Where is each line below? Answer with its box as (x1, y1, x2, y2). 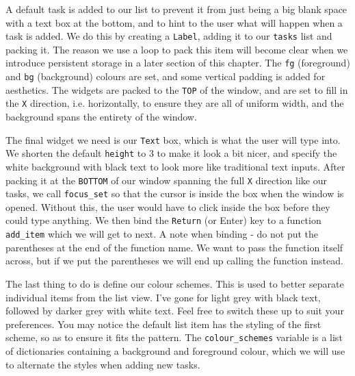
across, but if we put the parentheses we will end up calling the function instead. (5, 253, 343, 268)
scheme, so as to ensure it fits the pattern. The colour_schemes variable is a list (5, 330, 343, 344)
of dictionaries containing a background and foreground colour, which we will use (5, 344, 345, 358)
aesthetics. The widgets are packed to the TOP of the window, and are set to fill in (5, 82, 348, 97)
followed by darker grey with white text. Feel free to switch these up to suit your (5, 303, 344, 318)
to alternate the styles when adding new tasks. (5, 357, 200, 371)
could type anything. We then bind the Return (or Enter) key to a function (5, 213, 321, 227)
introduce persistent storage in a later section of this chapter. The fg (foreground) (5, 55, 350, 70)
